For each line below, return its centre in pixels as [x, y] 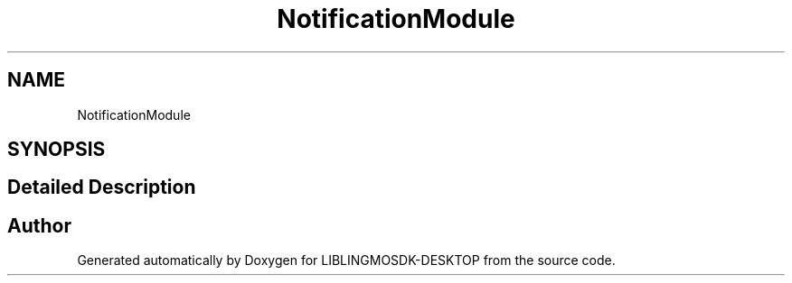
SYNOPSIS [57, 150]
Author [39, 225]
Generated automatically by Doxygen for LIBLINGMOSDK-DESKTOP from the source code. [346, 260]
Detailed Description [102, 187]
